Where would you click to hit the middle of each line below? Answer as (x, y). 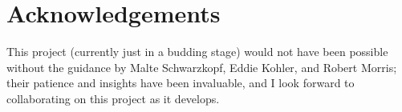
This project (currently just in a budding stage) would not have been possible (197, 52)
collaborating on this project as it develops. (113, 98)
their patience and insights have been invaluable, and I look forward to (181, 83)
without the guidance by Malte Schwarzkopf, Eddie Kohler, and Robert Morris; (202, 67)
